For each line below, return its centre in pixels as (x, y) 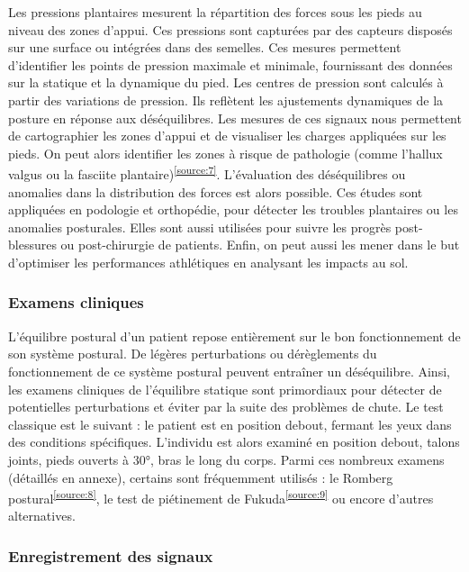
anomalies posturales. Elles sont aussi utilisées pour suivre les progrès (200, 227)
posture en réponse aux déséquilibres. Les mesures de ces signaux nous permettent (235, 118)
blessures (32, 245)
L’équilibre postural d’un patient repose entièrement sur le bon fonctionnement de (234, 336)
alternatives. (42, 516)
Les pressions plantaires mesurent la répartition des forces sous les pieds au (215, 12)
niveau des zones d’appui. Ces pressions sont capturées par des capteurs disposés (230, 29)
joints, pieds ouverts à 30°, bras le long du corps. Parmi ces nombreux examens (226, 459)
